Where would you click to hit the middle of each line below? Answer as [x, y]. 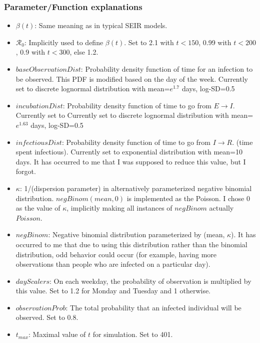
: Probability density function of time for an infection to [167, 69]
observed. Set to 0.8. [47, 317]
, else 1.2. [84, 52]
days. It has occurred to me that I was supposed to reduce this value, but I [131, 161]
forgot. [26, 171]
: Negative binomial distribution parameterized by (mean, [136, 234]
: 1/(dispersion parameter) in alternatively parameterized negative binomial [136, 188]
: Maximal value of [57, 334]
